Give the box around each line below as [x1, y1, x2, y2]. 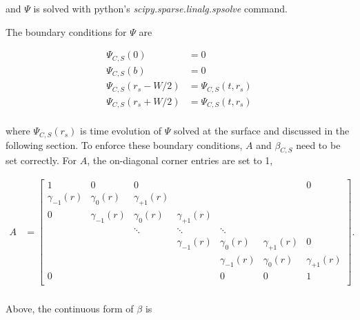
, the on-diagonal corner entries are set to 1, [87, 153, 273, 168]
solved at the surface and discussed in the [173, 123, 350, 138]
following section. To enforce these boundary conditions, [6, 137, 243, 152]
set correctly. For [6, 153, 77, 168]
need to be [296, 137, 341, 152]
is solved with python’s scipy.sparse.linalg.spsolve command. [33, 1, 288, 15]
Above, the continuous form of [6, 301, 134, 315]
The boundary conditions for [6, 24, 127, 39]
